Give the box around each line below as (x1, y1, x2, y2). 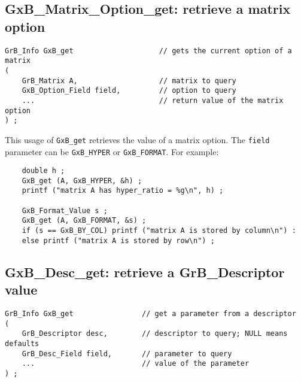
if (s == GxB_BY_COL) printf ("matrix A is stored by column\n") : (22, 226, 296, 235)
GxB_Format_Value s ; (22, 206, 108, 215)
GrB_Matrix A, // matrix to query (22, 76, 236, 85)
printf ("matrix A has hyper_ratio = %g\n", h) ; (22, 186, 224, 195)
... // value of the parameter (22, 359, 250, 368)
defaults (5, 339, 39, 348)
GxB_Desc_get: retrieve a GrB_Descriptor (5, 262, 285, 281)
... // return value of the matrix (22, 96, 284, 105)
